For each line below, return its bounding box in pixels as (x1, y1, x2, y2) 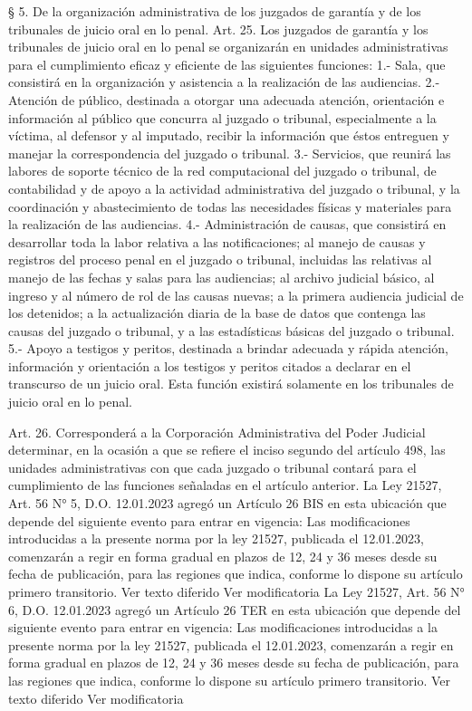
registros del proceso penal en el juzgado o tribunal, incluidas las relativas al (8, 250, 432, 269)
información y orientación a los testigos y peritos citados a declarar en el (8, 356, 411, 375)
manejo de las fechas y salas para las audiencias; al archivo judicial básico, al (8, 267, 435, 286)
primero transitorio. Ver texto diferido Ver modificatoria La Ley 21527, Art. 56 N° (8, 582, 465, 601)
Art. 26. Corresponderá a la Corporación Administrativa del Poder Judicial (8, 422, 426, 441)
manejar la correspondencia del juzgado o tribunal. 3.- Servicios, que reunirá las (8, 143, 451, 162)
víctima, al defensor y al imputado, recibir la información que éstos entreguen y (8, 126, 449, 145)
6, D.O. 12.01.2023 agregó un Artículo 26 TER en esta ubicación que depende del (8, 600, 461, 619)
